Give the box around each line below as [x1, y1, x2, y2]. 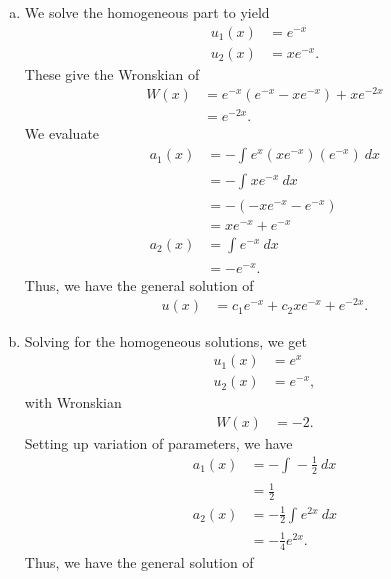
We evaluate [24, 123, 100, 144]
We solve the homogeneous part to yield [24, 2, 270, 22]
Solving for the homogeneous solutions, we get [24, 330, 308, 351]
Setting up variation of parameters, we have [24, 432, 293, 453]
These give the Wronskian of [24, 63, 200, 84]
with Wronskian [24, 392, 122, 413]
